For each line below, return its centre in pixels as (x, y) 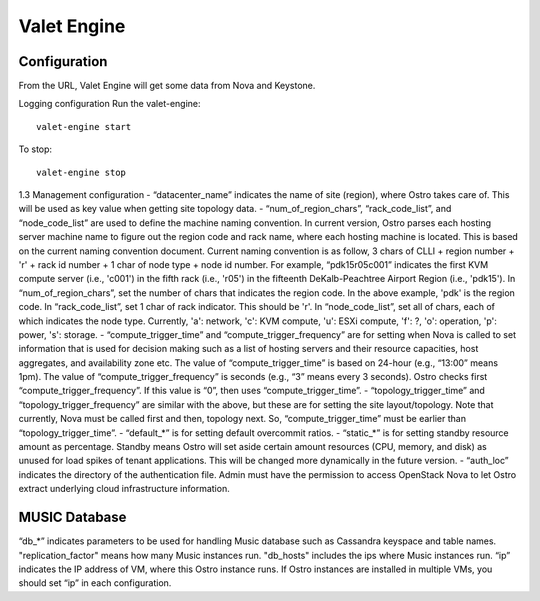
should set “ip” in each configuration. (95, 583)
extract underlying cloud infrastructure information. (124, 489)
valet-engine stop (81, 172)
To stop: (35, 149)
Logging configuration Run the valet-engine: (109, 104)
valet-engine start (84, 126)
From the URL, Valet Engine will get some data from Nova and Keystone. (167, 86)
